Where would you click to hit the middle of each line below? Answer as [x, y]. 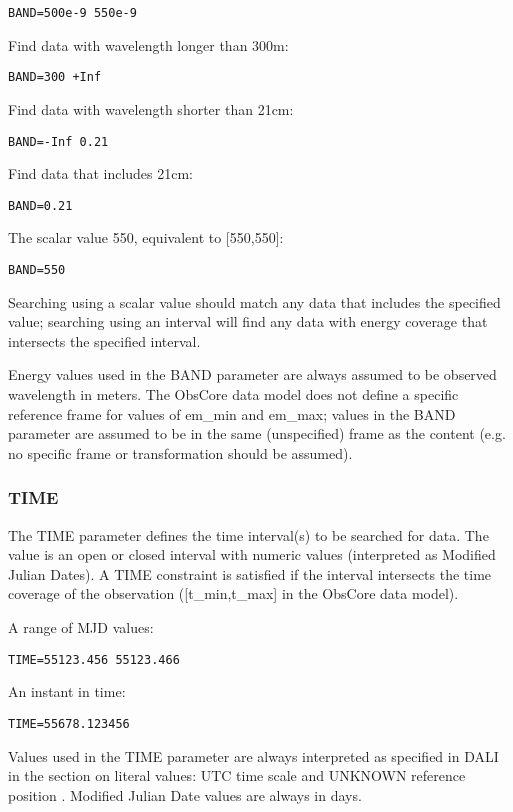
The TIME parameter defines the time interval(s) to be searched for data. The [248, 534]
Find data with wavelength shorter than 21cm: [151, 108]
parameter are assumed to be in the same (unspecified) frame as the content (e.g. [257, 433]
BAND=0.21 [40, 205]
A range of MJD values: [81, 627]
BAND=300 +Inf [55, 77]
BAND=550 [37, 270]
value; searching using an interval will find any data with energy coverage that [248, 321]
